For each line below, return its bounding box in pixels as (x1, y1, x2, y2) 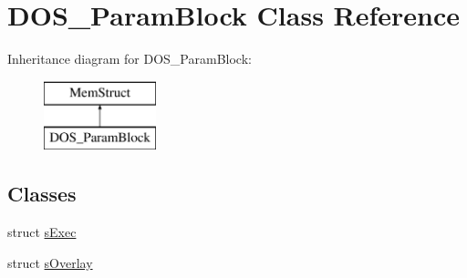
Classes (7, 180, 77, 208)
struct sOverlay (7, 252, 93, 272)
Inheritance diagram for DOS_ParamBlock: (7, 49, 252, 68)
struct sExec (7, 222, 77, 242)
